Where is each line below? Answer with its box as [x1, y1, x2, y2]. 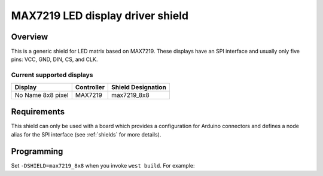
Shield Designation [111, 83, 167, 91]
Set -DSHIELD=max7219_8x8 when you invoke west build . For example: [11, 162, 195, 169]
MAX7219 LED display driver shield [11, 9, 188, 22]
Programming [11, 147, 63, 157]
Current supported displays [11, 71, 93, 79]
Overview [11, 32, 48, 42]
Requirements [11, 107, 65, 117]
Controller [75, 83, 105, 91]
